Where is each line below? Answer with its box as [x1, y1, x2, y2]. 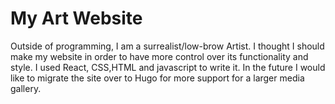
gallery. [10, 82, 42, 94]
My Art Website [10, 7, 143, 30]
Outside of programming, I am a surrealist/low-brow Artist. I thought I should [10, 40, 325, 52]
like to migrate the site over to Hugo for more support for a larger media [10, 72, 305, 84]
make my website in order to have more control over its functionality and [10, 50, 309, 62]
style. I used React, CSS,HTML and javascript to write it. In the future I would [10, 61, 326, 73]
